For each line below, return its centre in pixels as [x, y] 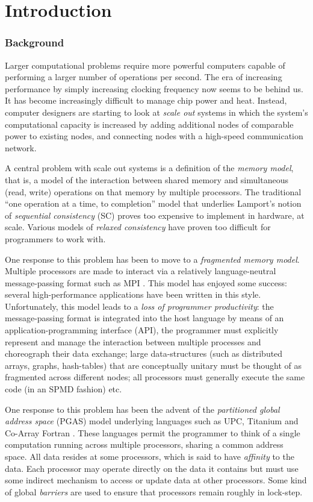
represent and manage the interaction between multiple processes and [133, 341]
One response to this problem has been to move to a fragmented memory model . [152, 259]
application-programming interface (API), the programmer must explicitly [142, 330]
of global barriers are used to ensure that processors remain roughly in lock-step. [154, 491]
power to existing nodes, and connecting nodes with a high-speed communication [154, 136]
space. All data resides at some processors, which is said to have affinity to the [150, 456]
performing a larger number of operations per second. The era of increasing [144, 77]
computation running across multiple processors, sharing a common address [144, 444]
